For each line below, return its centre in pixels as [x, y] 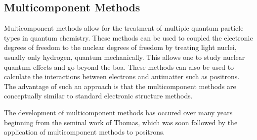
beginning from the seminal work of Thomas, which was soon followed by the [121, 122]
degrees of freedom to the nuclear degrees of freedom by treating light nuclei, [120, 47]
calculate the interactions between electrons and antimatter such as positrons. [122, 76]
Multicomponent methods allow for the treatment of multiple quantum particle [124, 28]
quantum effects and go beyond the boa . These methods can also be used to [119, 67]
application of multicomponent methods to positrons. [85, 132]
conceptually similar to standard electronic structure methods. [98, 96]
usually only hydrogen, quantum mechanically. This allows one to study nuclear [125, 57]
